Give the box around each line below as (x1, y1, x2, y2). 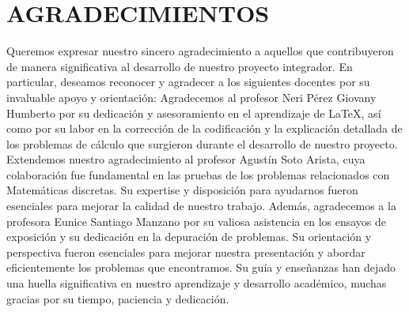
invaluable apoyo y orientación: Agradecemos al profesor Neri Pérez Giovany (6, 88, 377, 105)
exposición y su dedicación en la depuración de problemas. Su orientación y (6, 228, 372, 245)
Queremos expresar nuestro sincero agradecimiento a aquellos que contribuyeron (6, 43, 394, 59)
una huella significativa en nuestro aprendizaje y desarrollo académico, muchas (6, 275, 387, 291)
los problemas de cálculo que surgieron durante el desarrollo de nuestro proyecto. (6, 135, 398, 152)
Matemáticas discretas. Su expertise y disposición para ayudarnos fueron (6, 182, 358, 198)
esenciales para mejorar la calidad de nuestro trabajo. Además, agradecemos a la (6, 197, 396, 214)
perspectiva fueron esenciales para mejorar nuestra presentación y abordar (6, 243, 365, 260)
